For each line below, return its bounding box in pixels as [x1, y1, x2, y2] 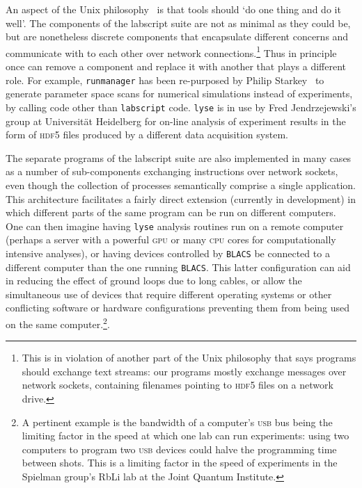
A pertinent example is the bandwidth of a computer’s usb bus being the [22, 414, 333, 429]
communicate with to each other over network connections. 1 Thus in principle [6, 43, 337, 60]
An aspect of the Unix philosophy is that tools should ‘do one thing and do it [6, 2, 341, 16]
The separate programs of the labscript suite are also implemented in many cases [6, 150, 352, 165]
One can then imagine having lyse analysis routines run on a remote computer [6, 218, 344, 233]
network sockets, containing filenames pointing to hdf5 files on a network [22, 377, 333, 392]
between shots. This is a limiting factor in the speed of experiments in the [22, 455, 338, 470]
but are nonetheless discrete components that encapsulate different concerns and [6, 29, 349, 44]
